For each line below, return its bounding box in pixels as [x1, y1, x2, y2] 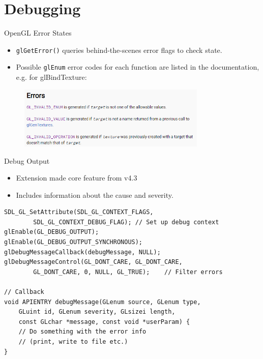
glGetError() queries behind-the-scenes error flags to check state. [16, 44, 222, 55]
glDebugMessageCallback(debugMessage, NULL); [4, 248, 161, 256]
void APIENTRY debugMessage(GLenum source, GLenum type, [4, 298, 201, 306]
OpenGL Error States [4, 27, 72, 38]
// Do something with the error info [18, 328, 147, 336]
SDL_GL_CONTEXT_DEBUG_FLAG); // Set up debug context [33, 218, 219, 226]
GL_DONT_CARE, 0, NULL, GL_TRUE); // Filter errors [33, 268, 223, 276]
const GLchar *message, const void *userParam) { [18, 318, 190, 325]
